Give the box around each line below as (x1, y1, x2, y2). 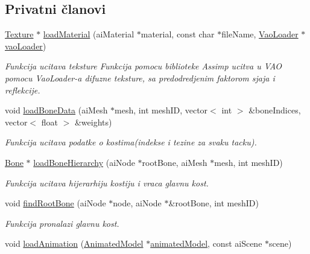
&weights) (74, 115, 112, 128)
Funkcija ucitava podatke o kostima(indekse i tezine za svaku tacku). (5, 136, 257, 148)
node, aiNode (113, 197, 162, 209)
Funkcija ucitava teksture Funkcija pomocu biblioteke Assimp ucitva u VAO (5, 60, 282, 72)
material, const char (141, 28, 215, 40)
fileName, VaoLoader (221, 28, 299, 40)
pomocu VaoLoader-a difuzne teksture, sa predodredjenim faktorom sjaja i (5, 71, 275, 84)
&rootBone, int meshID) (168, 197, 259, 209)
